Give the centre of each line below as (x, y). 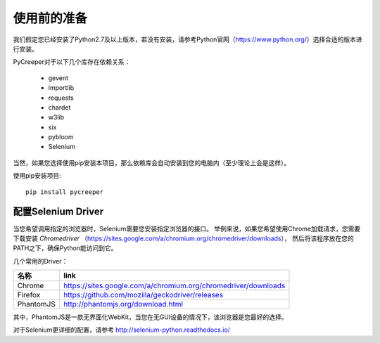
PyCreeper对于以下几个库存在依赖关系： (72, 62)
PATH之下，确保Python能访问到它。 (65, 248)
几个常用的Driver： (40, 261)
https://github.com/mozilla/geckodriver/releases (144, 295)
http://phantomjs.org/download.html (123, 304)
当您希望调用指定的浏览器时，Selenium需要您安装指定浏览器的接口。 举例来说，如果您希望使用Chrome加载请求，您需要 (187, 228)
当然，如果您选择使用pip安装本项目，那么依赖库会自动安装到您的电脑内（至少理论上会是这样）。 (152, 162)
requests (61, 98)
